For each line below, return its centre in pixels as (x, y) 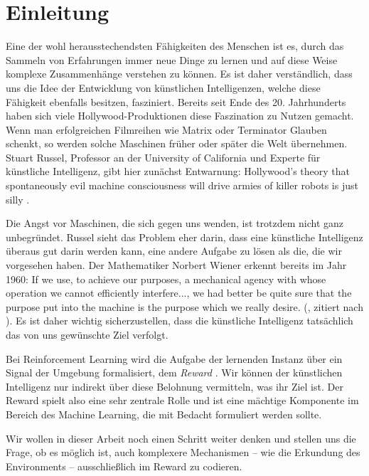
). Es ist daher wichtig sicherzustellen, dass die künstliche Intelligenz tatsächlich (180, 321)
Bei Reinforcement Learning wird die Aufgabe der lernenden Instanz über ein (174, 358)
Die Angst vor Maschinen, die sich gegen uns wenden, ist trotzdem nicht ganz (175, 223)
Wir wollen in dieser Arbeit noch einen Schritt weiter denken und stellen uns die (181, 438)
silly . (18, 199)
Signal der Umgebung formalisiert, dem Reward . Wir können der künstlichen (174, 372)
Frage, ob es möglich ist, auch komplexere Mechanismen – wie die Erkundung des (183, 452)
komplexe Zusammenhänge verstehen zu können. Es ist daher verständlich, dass (179, 74)
